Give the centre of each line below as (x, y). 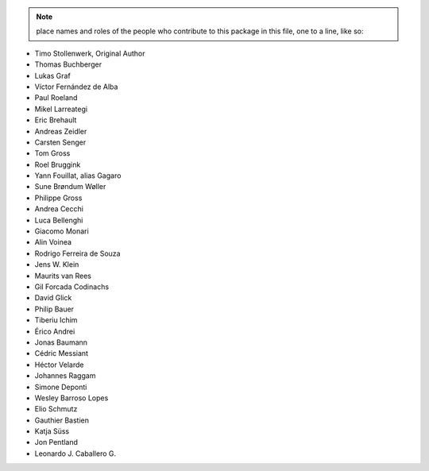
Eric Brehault (56, 120)
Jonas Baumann (61, 342)
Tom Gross (52, 153)
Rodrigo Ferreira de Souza (77, 253)
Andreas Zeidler (61, 131)
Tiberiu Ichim (56, 320)
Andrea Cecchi (59, 209)
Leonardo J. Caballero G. (75, 454)
